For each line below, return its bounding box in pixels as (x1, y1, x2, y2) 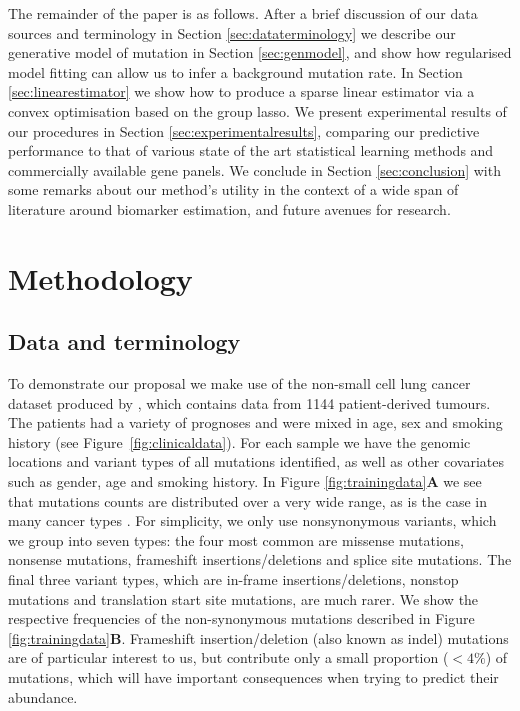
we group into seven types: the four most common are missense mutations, (8, 529, 464, 550)
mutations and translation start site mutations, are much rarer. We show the (8, 588, 479, 609)
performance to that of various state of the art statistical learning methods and (8, 140, 494, 161)
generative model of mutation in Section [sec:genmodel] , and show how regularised (8, 42, 512, 63)
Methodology (8, 257, 193, 298)
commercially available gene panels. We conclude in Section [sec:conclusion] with (8, 159, 501, 180)
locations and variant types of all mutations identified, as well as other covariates (8, 451, 505, 472)
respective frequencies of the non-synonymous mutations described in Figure (8, 608, 475, 629)
